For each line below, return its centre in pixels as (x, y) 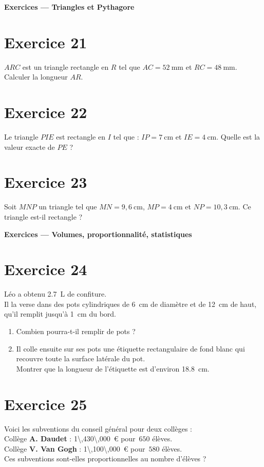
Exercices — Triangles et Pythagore (69, 7)
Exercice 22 (46, 112)
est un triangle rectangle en (65, 66)
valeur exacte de (30, 147)
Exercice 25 (46, 404)
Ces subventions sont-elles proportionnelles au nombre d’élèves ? (105, 459)
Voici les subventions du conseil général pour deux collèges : (98, 428)
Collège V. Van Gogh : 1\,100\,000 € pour (75, 448)
